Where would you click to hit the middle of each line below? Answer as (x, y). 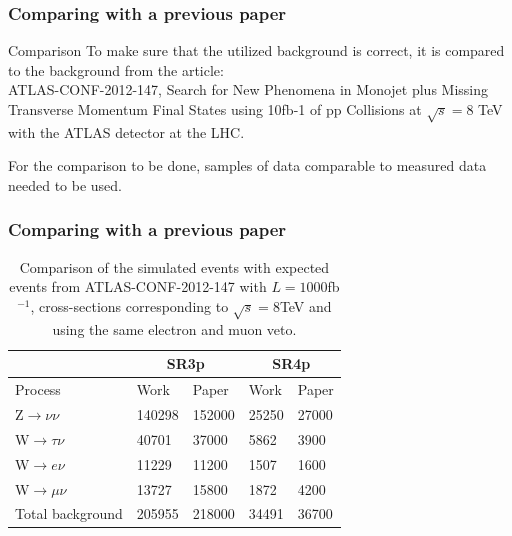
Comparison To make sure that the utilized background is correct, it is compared (256, 50)
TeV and (305, 305)
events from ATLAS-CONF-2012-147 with (138, 286)
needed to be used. (65, 184)
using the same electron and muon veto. (174, 328)
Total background (69, 513)
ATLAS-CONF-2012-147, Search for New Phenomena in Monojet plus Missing (248, 89)
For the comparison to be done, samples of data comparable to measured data (247, 165)
